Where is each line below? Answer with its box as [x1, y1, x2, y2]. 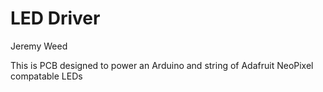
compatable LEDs [10, 70, 83, 82]
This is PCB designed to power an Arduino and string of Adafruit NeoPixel [10, 59, 314, 71]
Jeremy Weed [10, 40, 68, 52]
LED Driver [10, 7, 101, 30]
